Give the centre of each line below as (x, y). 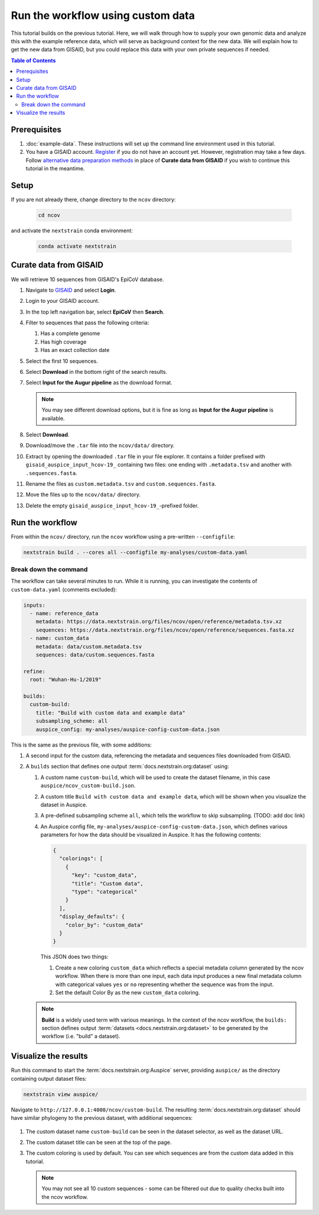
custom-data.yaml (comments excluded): (64, 589)
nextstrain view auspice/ (61, 1094)
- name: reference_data (64, 613)
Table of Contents (33, 60)
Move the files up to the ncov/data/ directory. (83, 495)
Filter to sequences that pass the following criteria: (87, 323)
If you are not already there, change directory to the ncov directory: (93, 200)
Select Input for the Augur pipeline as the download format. (99, 383)
